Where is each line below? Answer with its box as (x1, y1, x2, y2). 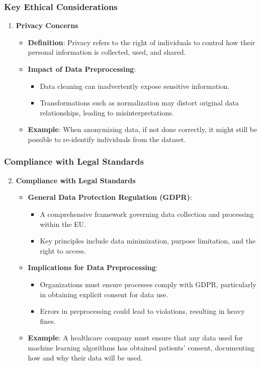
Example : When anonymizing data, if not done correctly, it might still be (28, 124, 257, 135)
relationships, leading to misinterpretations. (40, 107, 174, 117)
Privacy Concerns (16, 20, 78, 31)
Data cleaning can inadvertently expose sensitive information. (40, 80, 230, 91)
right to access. (40, 245, 86, 256)
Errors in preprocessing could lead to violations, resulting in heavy (40, 306, 245, 316)
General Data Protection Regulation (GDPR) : (28, 192, 192, 202)
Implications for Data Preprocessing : (28, 262, 158, 273)
